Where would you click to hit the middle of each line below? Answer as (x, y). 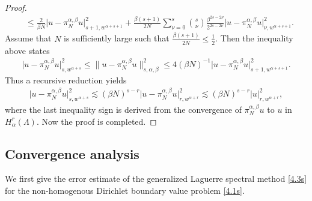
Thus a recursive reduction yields (66, 79)
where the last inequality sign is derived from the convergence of (123, 109)
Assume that (28, 38)
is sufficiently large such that (117, 38)
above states (27, 50)
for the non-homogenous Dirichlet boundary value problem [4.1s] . (125, 190)
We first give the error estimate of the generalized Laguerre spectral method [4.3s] (156, 178)
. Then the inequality (254, 38)
